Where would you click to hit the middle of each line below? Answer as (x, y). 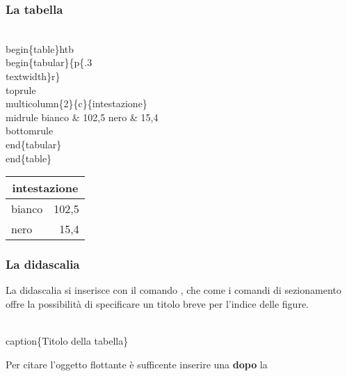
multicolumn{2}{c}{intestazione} (76, 103)
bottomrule (30, 131)
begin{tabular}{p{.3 (49, 62)
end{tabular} (34, 144)
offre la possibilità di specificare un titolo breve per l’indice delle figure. (158, 303)
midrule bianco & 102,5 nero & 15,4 (82, 117)
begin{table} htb (40, 48)
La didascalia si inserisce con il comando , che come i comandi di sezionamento (173, 290)
